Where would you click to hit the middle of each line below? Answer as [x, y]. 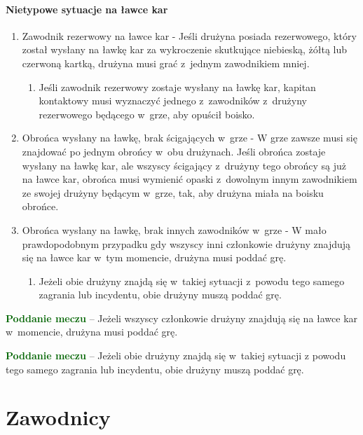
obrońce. [40, 206]
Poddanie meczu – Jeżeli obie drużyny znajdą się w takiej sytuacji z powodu [176, 355]
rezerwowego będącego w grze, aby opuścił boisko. [147, 114]
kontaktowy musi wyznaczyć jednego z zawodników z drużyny [173, 101]
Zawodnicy [58, 417]
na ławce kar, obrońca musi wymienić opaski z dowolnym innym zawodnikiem [190, 179]
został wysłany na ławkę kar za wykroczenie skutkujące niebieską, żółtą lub [185, 49]
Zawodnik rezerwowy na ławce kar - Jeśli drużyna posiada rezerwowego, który [189, 35]
